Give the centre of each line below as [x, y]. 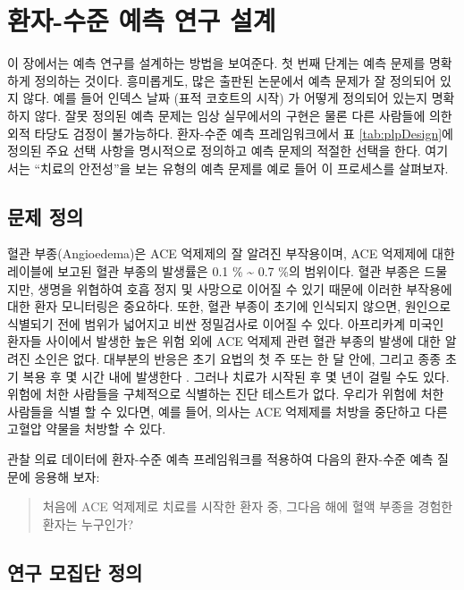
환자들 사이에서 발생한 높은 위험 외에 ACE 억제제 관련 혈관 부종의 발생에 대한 [224, 341]
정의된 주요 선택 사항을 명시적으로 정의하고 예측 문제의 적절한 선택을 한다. [214, 151]
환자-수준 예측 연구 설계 [142, 20]
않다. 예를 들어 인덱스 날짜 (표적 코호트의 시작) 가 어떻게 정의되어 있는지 [225, 98]
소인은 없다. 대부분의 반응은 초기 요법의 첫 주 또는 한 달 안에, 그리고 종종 [238, 359]
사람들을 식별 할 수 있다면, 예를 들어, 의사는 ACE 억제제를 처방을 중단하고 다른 [228, 411]
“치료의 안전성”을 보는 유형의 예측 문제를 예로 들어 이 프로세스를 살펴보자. [241, 168]
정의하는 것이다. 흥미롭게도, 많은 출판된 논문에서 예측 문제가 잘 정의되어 [235, 80]
